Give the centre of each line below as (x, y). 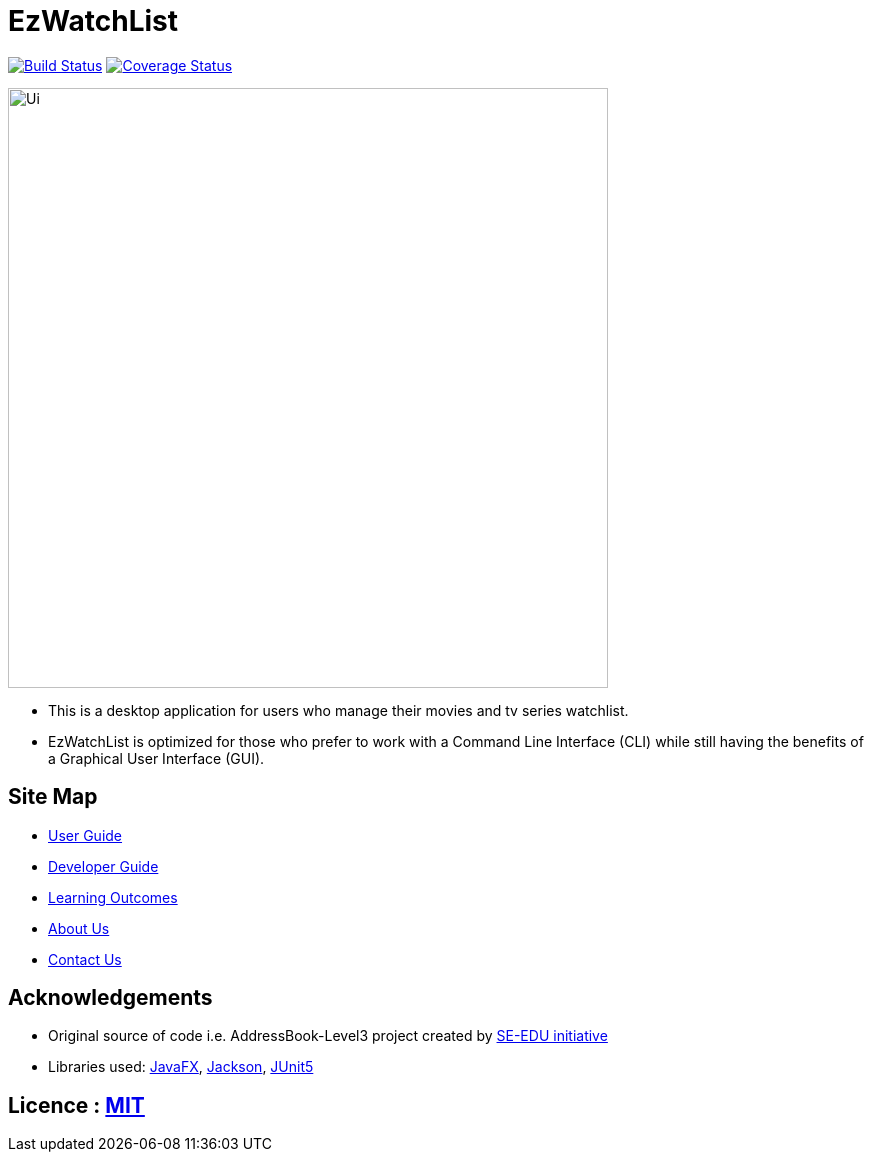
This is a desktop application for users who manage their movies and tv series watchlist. (338, 710)
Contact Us (85, 959)
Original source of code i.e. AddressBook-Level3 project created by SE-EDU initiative (328, 1036)
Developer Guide (103, 866)
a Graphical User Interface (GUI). (156, 758)
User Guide (85, 835)
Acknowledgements (110, 998)
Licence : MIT (76, 1105)
